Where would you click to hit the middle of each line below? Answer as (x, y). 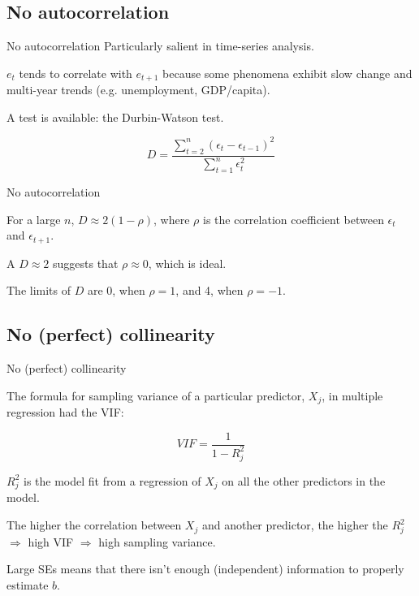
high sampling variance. (157, 541)
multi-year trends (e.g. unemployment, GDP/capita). (138, 90)
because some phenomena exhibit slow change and (287, 73)
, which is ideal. (187, 263)
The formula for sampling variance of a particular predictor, (156, 395)
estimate (28, 584)
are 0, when (116, 290)
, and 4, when (209, 290)
